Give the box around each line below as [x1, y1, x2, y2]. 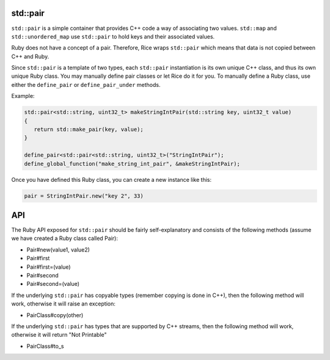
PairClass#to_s [26, 342, 64, 350]
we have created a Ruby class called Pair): [11, 234, 119, 242]
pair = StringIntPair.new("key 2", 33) [24, 192, 144, 199]
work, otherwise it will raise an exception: [11, 300, 116, 307]
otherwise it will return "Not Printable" [11, 331, 107, 339]
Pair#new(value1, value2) [26, 246, 90, 253]
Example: [11, 92, 35, 100]
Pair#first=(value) [26, 263, 71, 271]
